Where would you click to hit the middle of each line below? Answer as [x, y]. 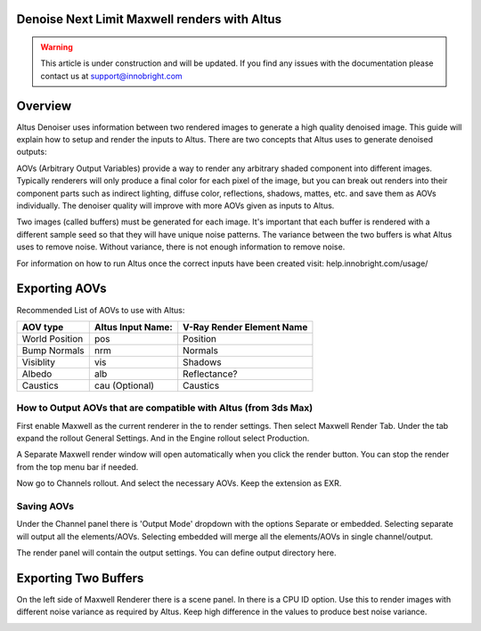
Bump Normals [53, 350]
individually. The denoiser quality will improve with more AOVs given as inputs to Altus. [175, 206]
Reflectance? [210, 374]
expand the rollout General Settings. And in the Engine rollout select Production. [163, 438]
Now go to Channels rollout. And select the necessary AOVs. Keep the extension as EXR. [179, 483]
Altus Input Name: [133, 327]
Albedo [37, 374]
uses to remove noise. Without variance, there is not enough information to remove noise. [181, 247]
